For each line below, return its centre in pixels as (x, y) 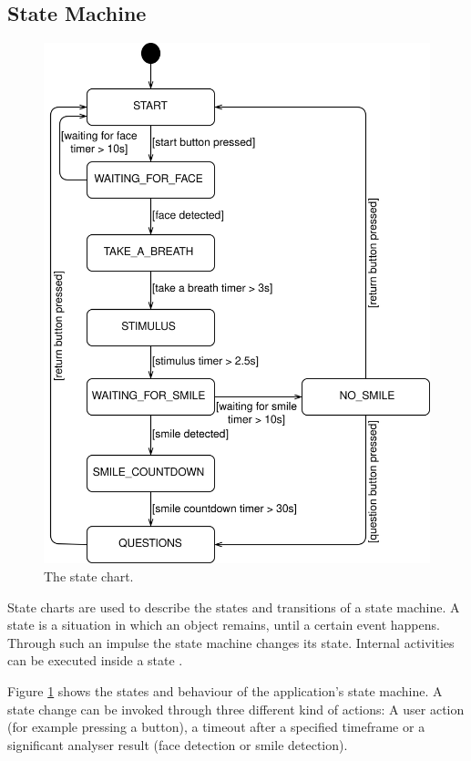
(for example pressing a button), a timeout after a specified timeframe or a (216, 727)
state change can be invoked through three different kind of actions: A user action (236, 709)
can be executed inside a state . (95, 660)
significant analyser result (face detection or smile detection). (178, 744)
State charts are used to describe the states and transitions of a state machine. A (234, 607)
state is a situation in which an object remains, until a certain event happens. (224, 625)
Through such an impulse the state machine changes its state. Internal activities (231, 642)
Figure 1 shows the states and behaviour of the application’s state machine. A (225, 691)
